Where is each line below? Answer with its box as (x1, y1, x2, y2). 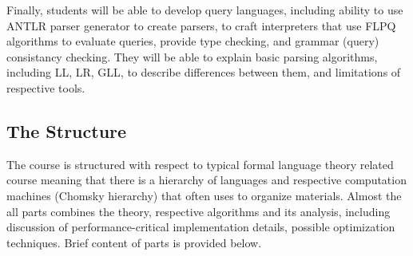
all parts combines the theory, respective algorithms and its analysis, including (6, 203, 391, 219)
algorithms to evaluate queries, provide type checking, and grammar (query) (6, 33, 379, 49)
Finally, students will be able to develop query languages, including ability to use (6, 2, 403, 18)
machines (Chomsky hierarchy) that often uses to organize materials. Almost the (6, 187, 402, 203)
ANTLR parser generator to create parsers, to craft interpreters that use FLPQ (6, 17, 396, 33)
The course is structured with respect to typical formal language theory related (6, 156, 394, 172)
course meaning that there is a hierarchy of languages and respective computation (6, 171, 407, 188)
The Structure (6, 118, 127, 143)
